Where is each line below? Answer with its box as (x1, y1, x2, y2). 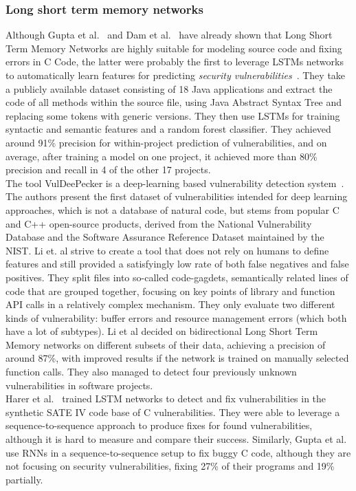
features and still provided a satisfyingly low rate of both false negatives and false (5, 257, 349, 271)
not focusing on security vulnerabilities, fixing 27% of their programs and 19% (5, 459, 335, 473)
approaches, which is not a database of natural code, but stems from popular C (5, 202, 340, 217)
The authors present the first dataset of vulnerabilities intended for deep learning (5, 189, 348, 204)
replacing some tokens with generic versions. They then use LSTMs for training (5, 108, 340, 122)
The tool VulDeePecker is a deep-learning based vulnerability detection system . (5, 175, 344, 190)
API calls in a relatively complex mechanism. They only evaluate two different (5, 297, 335, 312)
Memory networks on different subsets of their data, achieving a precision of (5, 337, 326, 351)
